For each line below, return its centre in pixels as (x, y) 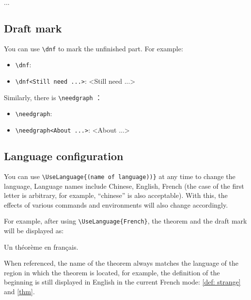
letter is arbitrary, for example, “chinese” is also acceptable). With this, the (116, 195)
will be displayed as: (34, 231)
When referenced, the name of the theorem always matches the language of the (121, 263)
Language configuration (64, 156)
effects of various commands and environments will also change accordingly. (116, 204)
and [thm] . (19, 291)
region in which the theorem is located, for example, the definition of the (112, 272)
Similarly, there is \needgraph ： (53, 97)
